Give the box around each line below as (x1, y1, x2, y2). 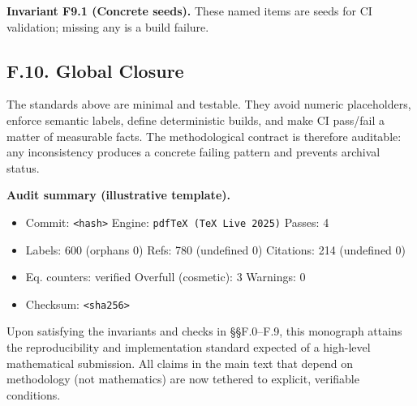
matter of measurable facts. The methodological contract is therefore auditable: (6, 127, 402, 144)
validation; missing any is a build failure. (6, 18, 209, 35)
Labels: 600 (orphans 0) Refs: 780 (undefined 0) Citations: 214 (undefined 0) (25, 241, 406, 258)
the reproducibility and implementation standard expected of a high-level (6, 339, 371, 356)
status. (6, 159, 40, 176)
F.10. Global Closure (6, 58, 184, 83)
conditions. (6, 386, 61, 403)
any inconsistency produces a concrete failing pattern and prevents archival (6, 143, 380, 160)
